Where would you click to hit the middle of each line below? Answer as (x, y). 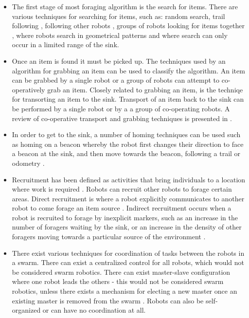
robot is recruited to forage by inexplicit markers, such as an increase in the (125, 217)
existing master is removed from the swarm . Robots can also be (108, 300)
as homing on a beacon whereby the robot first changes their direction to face (128, 144)
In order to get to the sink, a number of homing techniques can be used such (126, 134)
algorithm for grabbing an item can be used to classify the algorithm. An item (128, 70)
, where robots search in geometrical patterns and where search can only (120, 35)
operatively (28, 89)
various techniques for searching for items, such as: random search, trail (118, 16)
